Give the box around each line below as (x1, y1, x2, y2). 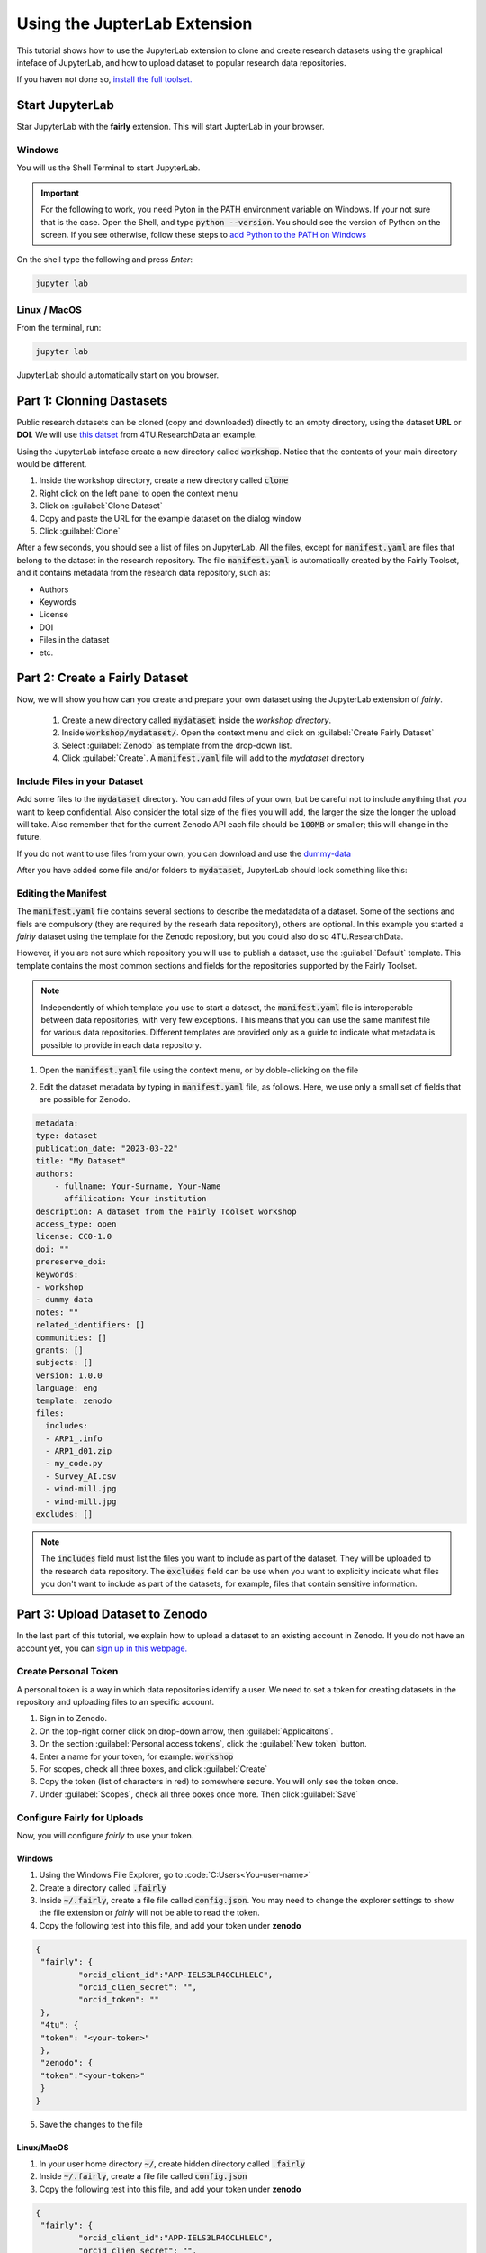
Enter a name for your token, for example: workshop (39, 1751, 234, 1762)
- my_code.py (45, 1458, 103, 1469)
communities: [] (35, 1332, 108, 1343)
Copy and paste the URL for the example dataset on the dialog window (39, 513, 301, 524)
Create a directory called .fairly (39, 1882, 166, 1893)
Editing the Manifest (16, 887, 107, 899)
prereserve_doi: (35, 1257, 108, 1267)
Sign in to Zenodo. (39, 1713, 108, 1724)
